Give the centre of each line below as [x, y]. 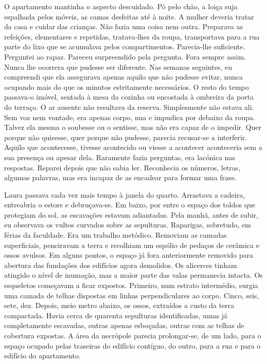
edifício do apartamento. [42, 356]
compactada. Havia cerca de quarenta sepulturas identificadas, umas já [116, 315]
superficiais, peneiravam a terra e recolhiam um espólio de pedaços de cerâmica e [132, 245]
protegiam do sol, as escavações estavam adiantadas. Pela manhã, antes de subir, [131, 214]
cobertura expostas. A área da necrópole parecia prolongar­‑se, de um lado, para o [133, 335]
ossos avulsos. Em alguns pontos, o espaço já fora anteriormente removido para [129, 255]
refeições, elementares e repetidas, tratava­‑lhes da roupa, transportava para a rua [132, 36]
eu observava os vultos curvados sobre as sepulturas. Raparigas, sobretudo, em [128, 225]
